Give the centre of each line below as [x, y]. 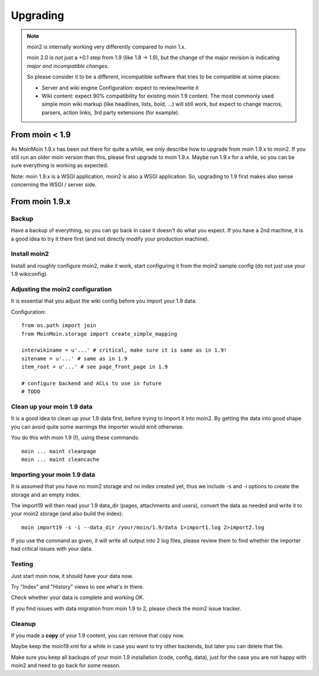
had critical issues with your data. [52, 549]
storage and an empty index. [46, 495]
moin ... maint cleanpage [59, 451]
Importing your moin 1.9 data [53, 474]
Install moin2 [30, 254]
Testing [22, 564]
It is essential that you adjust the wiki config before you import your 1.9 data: [104, 301]
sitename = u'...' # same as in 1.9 [74, 358]
